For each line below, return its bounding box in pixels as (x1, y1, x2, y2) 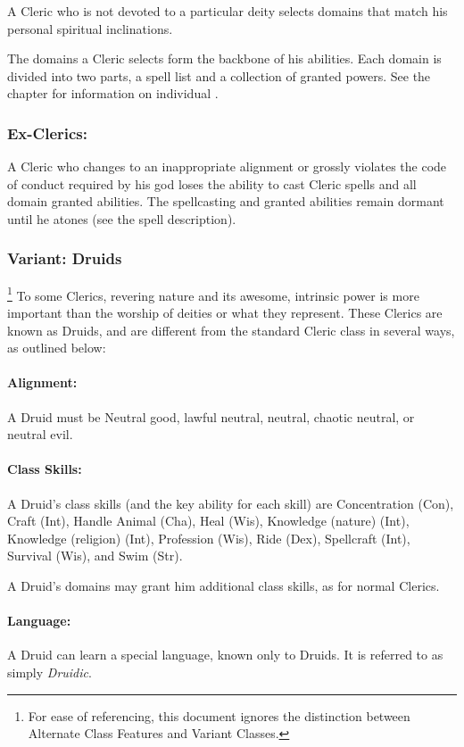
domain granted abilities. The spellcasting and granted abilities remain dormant (7, 192, 444, 211)
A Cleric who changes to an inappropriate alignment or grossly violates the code (7, 157, 447, 176)
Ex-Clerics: (7, 121, 87, 144)
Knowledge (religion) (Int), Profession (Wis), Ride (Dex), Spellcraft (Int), (7, 528, 410, 547)
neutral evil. (7, 425, 73, 444)
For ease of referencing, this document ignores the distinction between (28, 706, 410, 725)
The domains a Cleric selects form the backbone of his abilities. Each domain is (7, 49, 442, 68)
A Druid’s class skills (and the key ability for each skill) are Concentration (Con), (7, 494, 454, 512)
